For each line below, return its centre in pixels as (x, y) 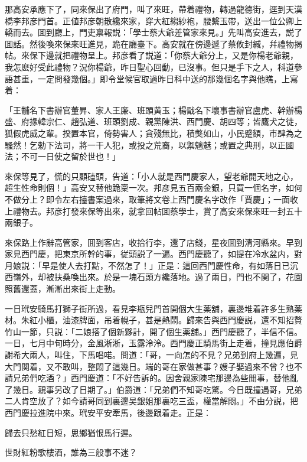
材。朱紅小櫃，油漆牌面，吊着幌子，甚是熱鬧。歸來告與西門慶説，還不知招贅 (153, 320)
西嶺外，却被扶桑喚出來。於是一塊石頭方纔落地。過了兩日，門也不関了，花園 (153, 277)
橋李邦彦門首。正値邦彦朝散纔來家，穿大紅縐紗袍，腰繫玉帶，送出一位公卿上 (153, 20)
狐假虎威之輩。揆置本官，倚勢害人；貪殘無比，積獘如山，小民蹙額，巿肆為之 (153, 133)
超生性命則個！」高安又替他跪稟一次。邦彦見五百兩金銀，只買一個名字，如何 (153, 188)
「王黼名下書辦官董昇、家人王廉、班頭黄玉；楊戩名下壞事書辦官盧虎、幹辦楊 (153, 110)
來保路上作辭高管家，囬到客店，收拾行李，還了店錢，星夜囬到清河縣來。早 (149, 242)
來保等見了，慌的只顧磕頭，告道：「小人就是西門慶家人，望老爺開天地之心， (151, 176)
